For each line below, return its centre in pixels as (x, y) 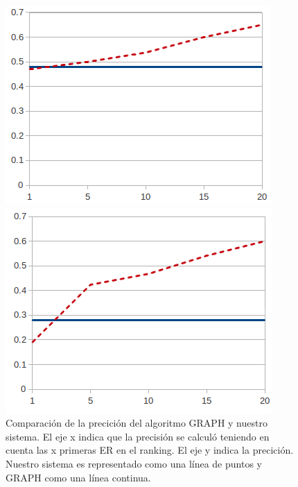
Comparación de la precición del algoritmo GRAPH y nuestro (137, 423)
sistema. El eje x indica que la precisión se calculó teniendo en (138, 436)
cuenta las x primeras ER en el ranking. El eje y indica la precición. (150, 450)
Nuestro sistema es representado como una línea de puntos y (134, 463)
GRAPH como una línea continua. (78, 477)
